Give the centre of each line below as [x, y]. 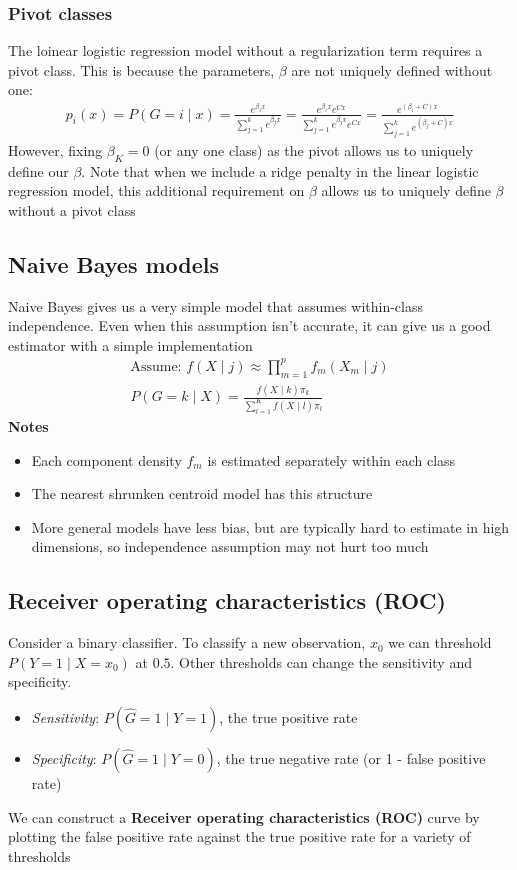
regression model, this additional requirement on [156, 190]
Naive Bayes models [114, 263]
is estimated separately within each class [331, 459]
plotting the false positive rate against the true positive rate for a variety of [239, 836]
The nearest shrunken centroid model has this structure [202, 493]
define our [38, 170]
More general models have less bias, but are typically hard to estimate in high [270, 526]
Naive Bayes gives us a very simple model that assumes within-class [216, 305]
